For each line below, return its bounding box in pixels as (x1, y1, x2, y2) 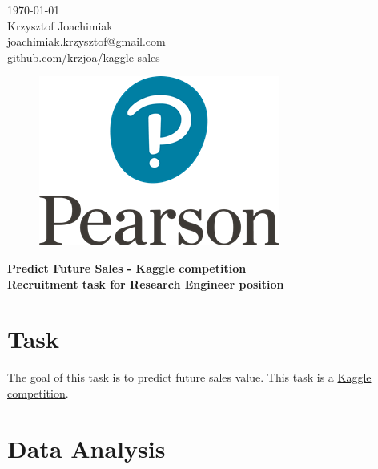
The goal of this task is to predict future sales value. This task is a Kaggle (7, 369, 372, 386)
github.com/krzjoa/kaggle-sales (7, 48, 160, 65)
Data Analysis (7, 431, 166, 464)
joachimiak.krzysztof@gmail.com (7, 33, 166, 50)
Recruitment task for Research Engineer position (7, 275, 284, 292)
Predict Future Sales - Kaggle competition (7, 259, 247, 276)
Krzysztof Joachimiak (7, 17, 113, 34)
